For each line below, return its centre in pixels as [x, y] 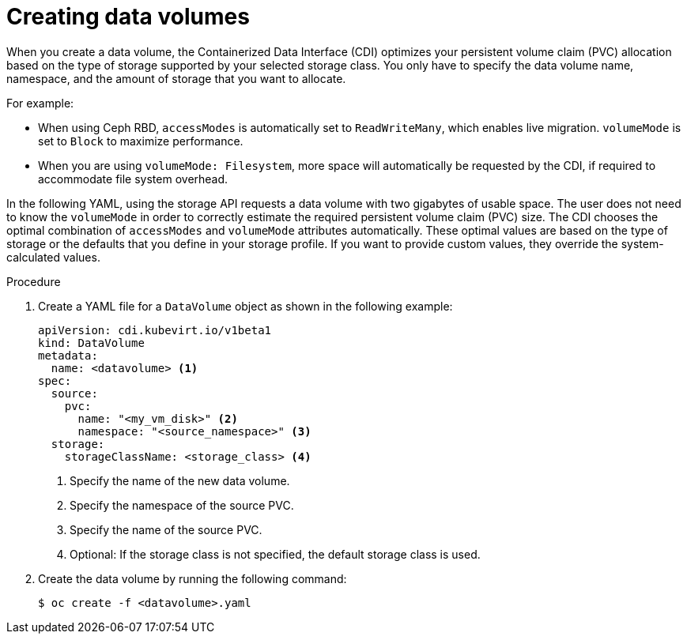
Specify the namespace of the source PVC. [182, 505]
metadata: [68, 355]
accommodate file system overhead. [133, 179]
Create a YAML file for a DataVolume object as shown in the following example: [245, 306]
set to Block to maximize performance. [141, 141]
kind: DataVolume [91, 343]
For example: [40, 103]
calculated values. [53, 257]
